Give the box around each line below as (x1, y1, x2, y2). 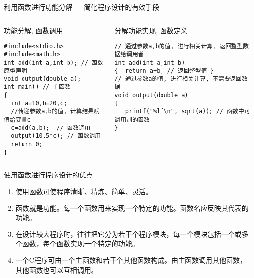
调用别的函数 (115, 116, 150, 124)
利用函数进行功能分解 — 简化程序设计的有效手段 (4, 2, 160, 12)
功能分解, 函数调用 (4, 25, 63, 35)
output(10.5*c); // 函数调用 (11, 132, 101, 140)
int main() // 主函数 (4, 83, 70, 91)
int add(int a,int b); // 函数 (4, 59, 103, 66)
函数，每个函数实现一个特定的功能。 (22, 238, 139, 249)
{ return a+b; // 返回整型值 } (115, 67, 214, 75)
